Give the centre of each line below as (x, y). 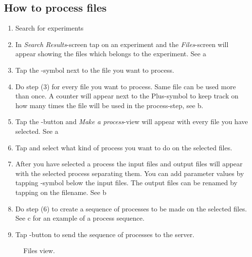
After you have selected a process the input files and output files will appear (129, 164)
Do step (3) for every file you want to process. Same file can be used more (126, 86)
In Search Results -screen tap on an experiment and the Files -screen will (122, 44)
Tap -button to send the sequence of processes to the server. (105, 234)
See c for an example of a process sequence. (80, 218)
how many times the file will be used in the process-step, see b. (109, 105)
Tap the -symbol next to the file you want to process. (95, 70)
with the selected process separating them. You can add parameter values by (130, 173)
